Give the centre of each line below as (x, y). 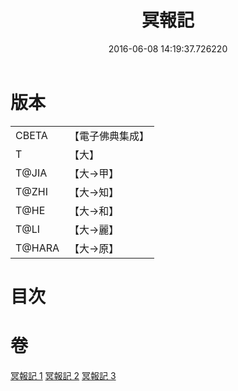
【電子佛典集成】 (109, 136)
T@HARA (37, 248)
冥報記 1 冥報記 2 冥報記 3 (63, 375)
